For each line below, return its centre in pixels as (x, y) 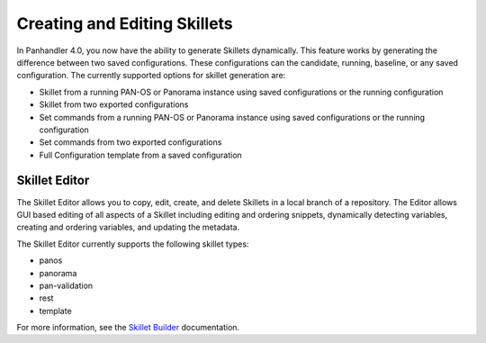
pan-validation (66, 285)
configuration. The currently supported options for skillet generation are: (151, 76)
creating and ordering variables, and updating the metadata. (128, 227)
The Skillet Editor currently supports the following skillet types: (133, 244)
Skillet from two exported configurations (114, 104)
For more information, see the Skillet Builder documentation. (128, 328)
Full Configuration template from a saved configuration (140, 155)
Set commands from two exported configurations (130, 142)
